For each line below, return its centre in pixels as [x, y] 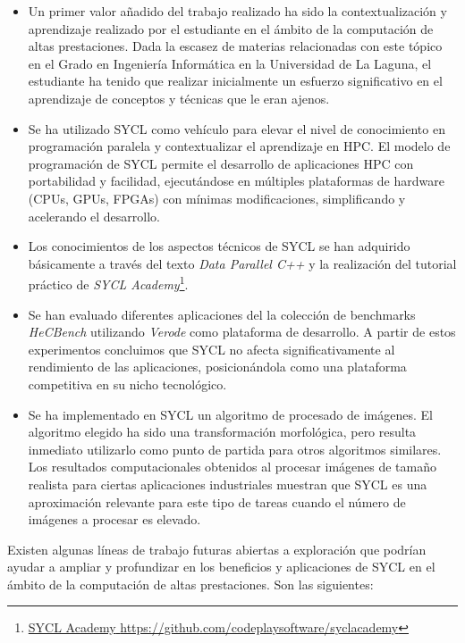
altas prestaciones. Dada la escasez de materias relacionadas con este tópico [235, 46]
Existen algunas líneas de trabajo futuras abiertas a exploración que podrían [217, 549]
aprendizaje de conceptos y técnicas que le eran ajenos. [179, 98]
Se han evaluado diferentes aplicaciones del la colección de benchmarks [222, 314]
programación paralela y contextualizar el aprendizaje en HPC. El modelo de [239, 146]
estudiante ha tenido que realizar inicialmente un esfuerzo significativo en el [235, 81]
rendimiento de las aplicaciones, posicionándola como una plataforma [217, 367]
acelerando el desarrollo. [94, 216]
